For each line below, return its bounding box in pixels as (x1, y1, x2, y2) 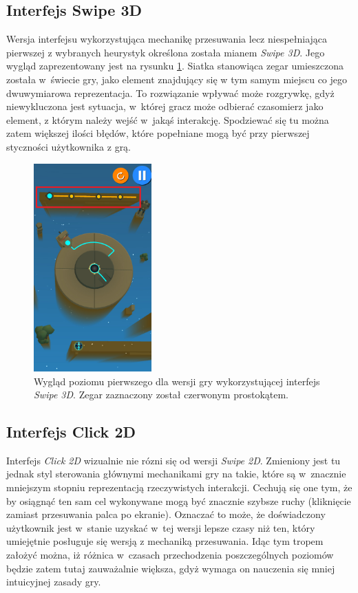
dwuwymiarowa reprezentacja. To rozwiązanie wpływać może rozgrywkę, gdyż (6, 85, 335, 100)
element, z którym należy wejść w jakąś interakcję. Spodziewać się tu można (6, 112, 329, 127)
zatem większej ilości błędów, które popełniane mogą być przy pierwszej (6, 126, 310, 140)
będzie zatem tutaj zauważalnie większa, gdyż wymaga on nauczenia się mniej (6, 561, 335, 575)
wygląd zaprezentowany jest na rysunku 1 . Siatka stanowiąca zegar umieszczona (6, 58, 344, 73)
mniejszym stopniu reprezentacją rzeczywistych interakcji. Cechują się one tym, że (6, 480, 352, 495)
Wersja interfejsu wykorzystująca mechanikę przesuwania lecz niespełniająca (6, 32, 328, 46)
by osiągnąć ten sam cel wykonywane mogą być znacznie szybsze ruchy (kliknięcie (6, 493, 351, 508)
